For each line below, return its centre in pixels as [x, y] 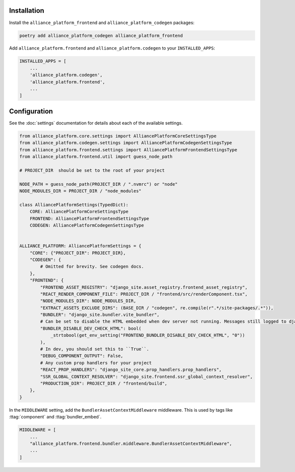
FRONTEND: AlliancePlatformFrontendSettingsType [89, 218]
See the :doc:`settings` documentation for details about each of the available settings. [96, 123]
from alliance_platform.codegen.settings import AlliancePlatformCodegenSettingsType [126, 143]
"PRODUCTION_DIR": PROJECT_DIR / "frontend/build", [104, 383]
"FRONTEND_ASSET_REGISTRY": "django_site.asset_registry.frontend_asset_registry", [144, 287]
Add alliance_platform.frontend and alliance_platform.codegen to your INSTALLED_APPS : [112, 48]
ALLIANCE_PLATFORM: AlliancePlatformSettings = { [80, 246]
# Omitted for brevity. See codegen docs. [92, 267]
